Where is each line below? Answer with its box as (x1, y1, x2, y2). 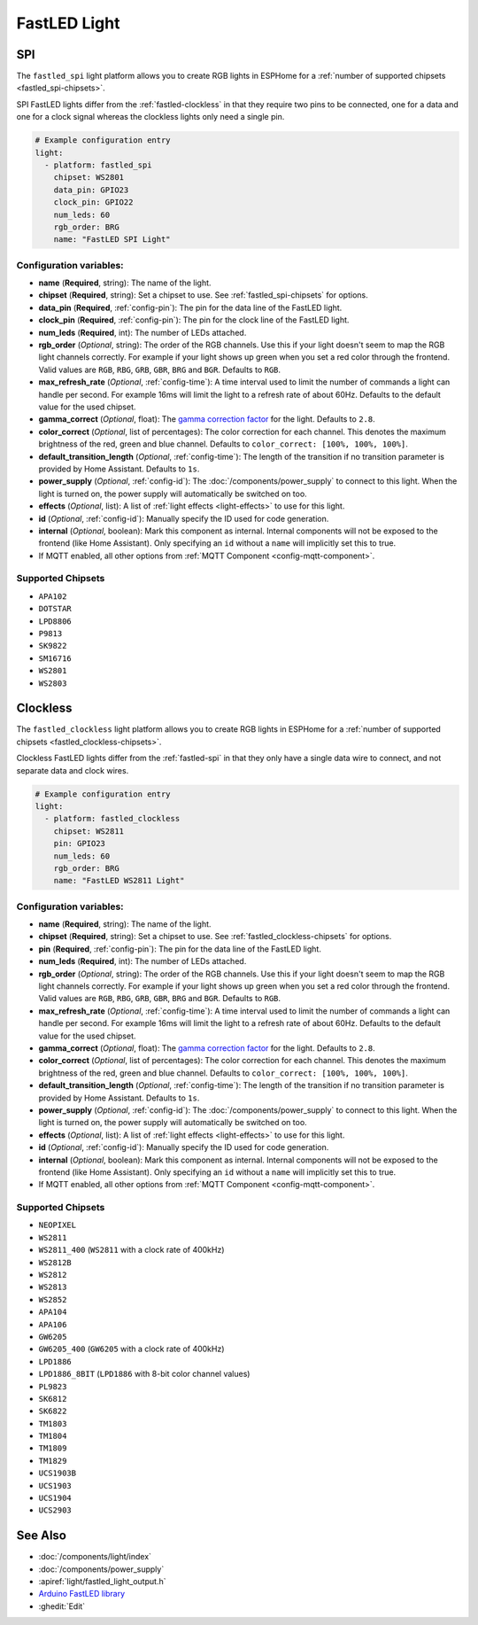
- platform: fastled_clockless (44, 813, 181, 824)
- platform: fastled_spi (44, 160, 152, 170)
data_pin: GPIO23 (53, 184, 129, 195)
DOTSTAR (38, 603, 73, 614)
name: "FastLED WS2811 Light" (53, 875, 185, 886)
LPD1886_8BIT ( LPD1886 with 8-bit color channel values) (38, 1369, 251, 1380)
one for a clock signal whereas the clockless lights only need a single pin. (16, 112, 285, 122)
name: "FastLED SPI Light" (53, 235, 172, 245)
